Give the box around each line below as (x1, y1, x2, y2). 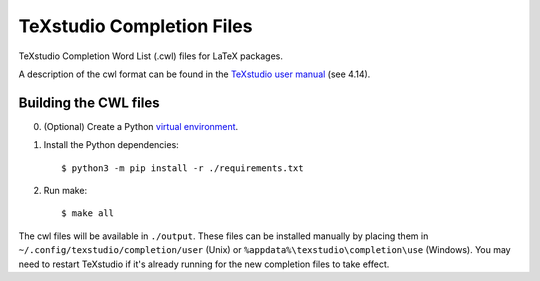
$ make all (61, 208, 115, 219)
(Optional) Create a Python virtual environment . (43, 120, 239, 132)
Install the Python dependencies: (43, 139, 179, 151)
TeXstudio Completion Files (18, 15, 253, 37)
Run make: (43, 185, 88, 197)
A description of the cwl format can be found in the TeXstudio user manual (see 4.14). (18, 68, 371, 80)
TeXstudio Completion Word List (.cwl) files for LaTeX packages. (18, 50, 284, 62)
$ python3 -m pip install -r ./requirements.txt (61, 162, 304, 174)
